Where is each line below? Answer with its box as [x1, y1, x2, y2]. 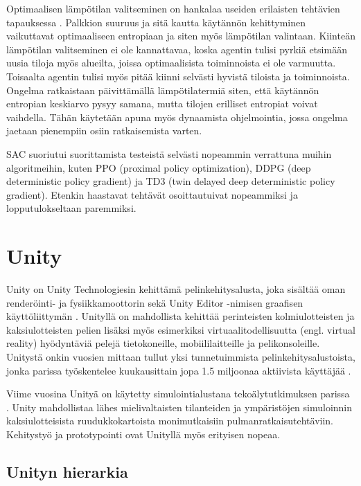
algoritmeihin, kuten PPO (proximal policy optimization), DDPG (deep [6, 160, 311, 174]
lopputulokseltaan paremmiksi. [6, 201, 137, 215]
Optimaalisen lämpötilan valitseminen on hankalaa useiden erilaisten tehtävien [6, 1, 340, 15]
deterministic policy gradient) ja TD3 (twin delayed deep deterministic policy [6, 174, 335, 188]
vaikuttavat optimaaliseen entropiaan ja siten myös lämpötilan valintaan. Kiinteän [6, 28, 355, 43]
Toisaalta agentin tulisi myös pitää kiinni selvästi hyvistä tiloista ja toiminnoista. [6, 69, 350, 83]
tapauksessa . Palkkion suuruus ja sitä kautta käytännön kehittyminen [6, 15, 306, 29]
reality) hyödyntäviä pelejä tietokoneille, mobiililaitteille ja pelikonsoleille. [6, 336, 320, 350]
